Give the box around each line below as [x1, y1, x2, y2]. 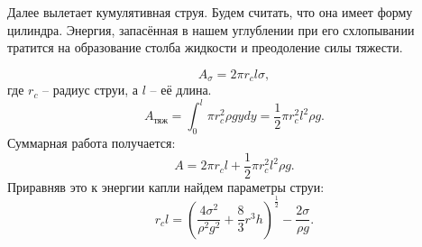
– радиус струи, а [42, 80, 139, 99]
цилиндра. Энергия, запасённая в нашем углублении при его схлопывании [7, 20, 415, 39]
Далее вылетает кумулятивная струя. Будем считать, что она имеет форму [7, 3, 413, 21]
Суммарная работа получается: [7, 133, 176, 152]
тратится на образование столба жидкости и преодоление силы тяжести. [7, 38, 403, 57]
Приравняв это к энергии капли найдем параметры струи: [7, 177, 325, 196]
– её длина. [150, 80, 212, 99]
